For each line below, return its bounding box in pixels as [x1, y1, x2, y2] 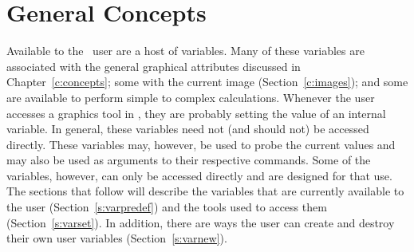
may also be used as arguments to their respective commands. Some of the [6, 152, 371, 168]
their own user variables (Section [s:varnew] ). [6, 230, 227, 246]
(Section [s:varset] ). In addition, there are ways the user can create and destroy [6, 214, 395, 230]
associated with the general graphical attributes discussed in [6, 57, 301, 74]
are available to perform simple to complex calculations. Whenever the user [6, 89, 375, 105]
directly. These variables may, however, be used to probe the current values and [6, 136, 396, 152]
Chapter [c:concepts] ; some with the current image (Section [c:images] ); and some [6, 73, 408, 90]
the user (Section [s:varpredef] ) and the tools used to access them [6, 199, 327, 215]
